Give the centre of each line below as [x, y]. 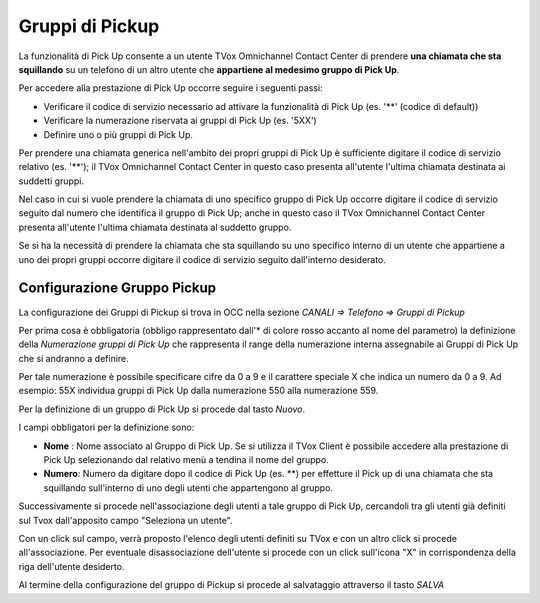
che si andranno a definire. [73, 358]
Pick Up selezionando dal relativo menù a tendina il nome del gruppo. [186, 460]
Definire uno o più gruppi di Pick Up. [118, 134]
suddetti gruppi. [51, 181]
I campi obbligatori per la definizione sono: [106, 427]
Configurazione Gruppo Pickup [117, 288]
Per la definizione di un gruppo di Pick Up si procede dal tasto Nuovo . [162, 409]
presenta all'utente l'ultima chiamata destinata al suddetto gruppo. [155, 227]
